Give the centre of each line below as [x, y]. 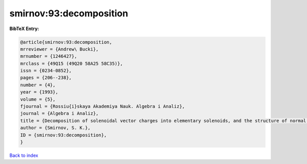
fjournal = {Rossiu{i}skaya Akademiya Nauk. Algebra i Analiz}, [103, 107]
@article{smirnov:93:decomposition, [66, 42]
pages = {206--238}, [46, 78]
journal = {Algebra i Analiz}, [60, 113]
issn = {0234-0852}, [46, 71]
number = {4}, [38, 85]
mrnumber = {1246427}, [49, 56]
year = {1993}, [39, 92]
